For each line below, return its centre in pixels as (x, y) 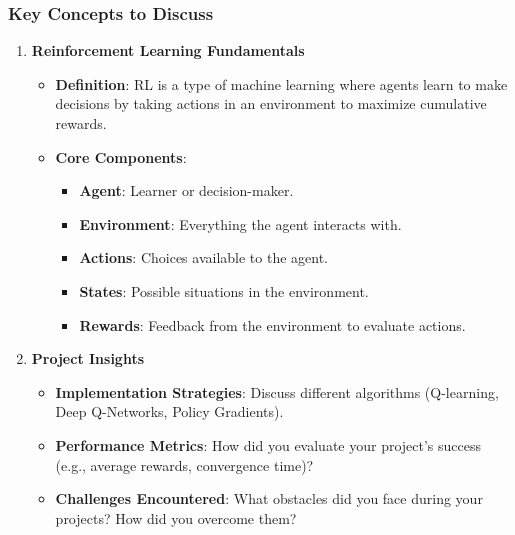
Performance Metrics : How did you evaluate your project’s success (268, 444)
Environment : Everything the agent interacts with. (240, 223)
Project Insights (88, 358)
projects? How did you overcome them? (176, 517)
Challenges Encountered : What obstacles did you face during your (269, 498)
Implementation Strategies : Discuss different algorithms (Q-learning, (277, 391)
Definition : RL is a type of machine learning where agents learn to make (281, 83)
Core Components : (121, 156)
